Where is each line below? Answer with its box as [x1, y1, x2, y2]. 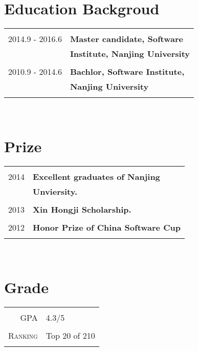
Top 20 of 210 [46, 329, 95, 341]
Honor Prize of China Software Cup [33, 221, 181, 233]
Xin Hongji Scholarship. [33, 203, 131, 215]
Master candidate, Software [70, 33, 183, 45]
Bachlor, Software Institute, [70, 66, 185, 78]
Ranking [8, 329, 38, 341]
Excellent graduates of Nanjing [33, 170, 160, 182]
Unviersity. [33, 185, 78, 197]
